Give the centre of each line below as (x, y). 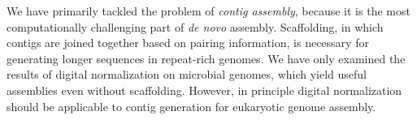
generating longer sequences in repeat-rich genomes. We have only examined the (206, 58)
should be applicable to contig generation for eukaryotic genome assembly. (191, 106)
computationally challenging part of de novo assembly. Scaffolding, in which (195, 26)
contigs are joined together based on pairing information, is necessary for (188, 43)
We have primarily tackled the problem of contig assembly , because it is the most (208, 11)
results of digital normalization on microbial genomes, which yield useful (187, 74)
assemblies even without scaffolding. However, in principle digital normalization (204, 90)
